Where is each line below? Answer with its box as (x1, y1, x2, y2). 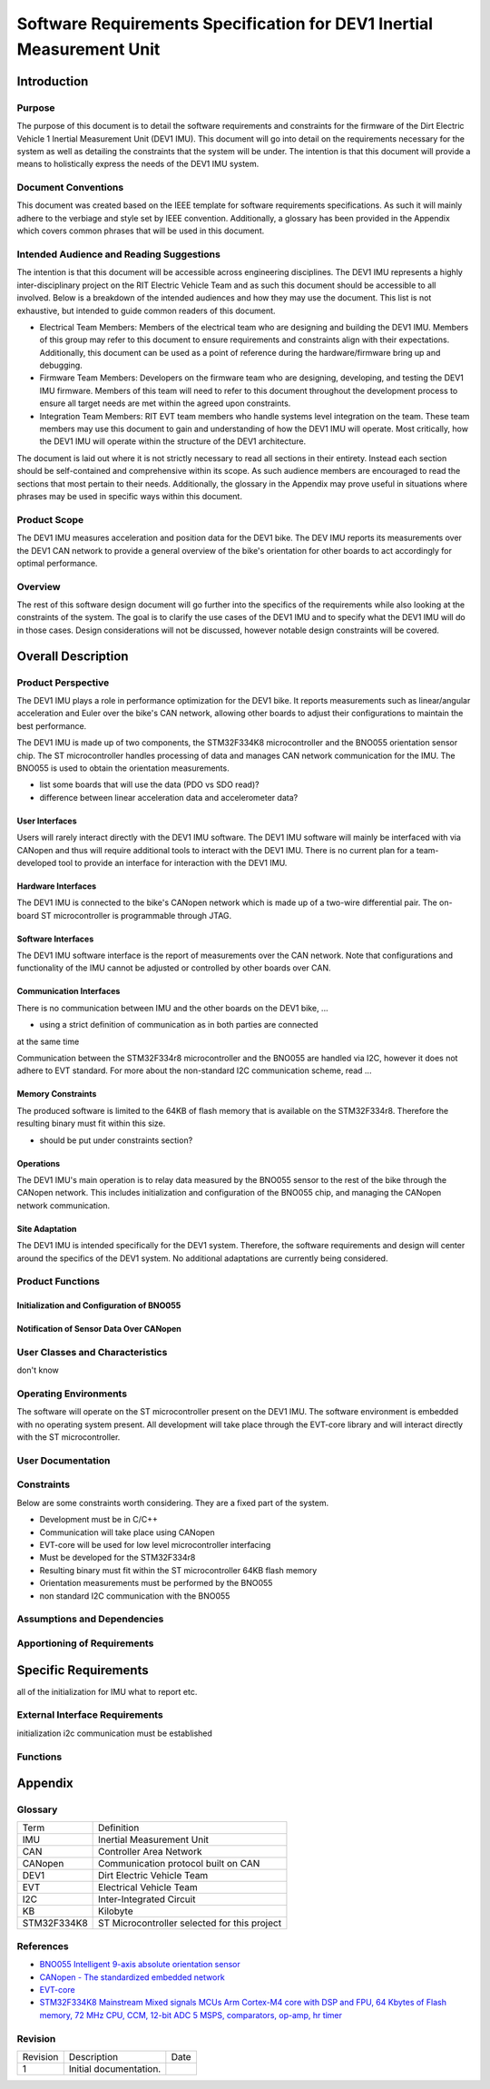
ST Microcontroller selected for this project (98, 1917, 281, 1929)
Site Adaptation (16, 1223, 77, 1234)
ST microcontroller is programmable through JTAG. (41, 910, 232, 921)
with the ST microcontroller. (16, 1432, 121, 1443)
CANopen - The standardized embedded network (39, 1971, 226, 1983)
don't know (16, 1365, 59, 1375)
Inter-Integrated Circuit (98, 1893, 196, 1906)
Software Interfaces (16, 933, 94, 944)
